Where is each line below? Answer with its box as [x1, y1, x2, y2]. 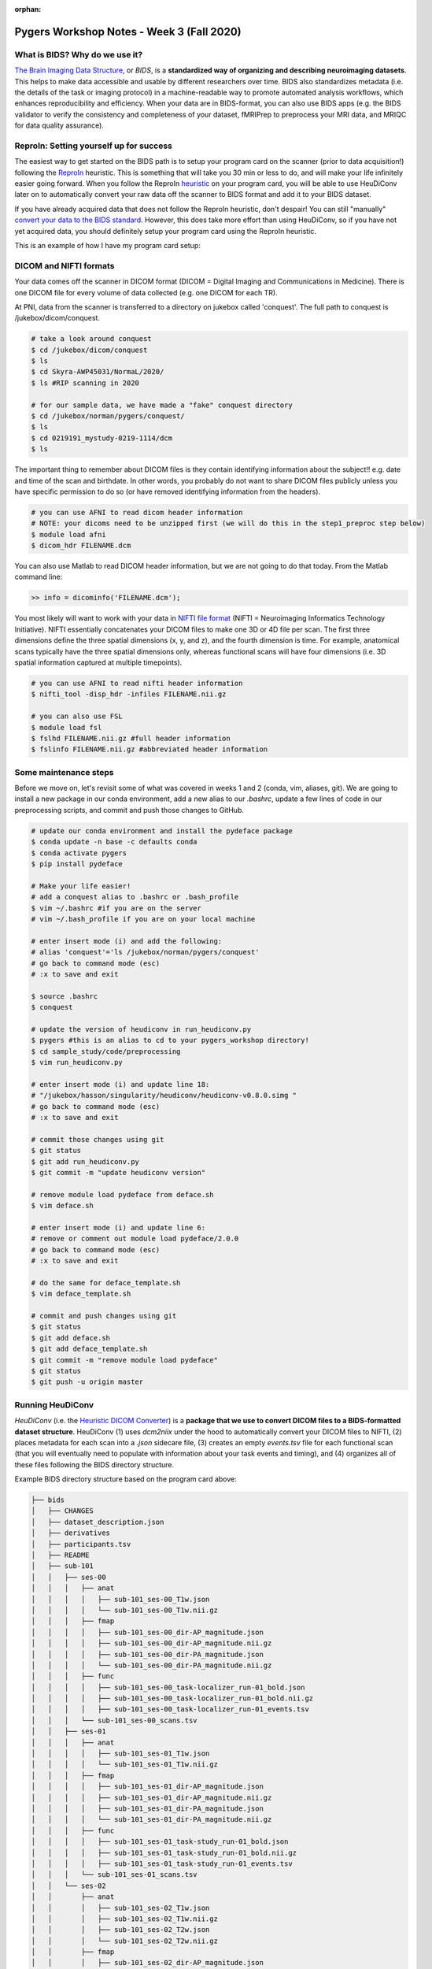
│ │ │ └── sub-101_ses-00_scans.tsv [31, 1715, 198, 1725]
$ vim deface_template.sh [31, 1289, 131, 1299]
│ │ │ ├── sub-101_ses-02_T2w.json [31, 1926, 210, 1934]
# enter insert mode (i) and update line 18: [31, 1080, 210, 1088]
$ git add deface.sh [31, 1333, 110, 1342]
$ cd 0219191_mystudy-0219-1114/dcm [31, 433, 173, 443]
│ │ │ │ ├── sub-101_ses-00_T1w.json [31, 1595, 210, 1604]
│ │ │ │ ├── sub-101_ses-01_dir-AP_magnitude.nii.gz [31, 1793, 272, 1802]
